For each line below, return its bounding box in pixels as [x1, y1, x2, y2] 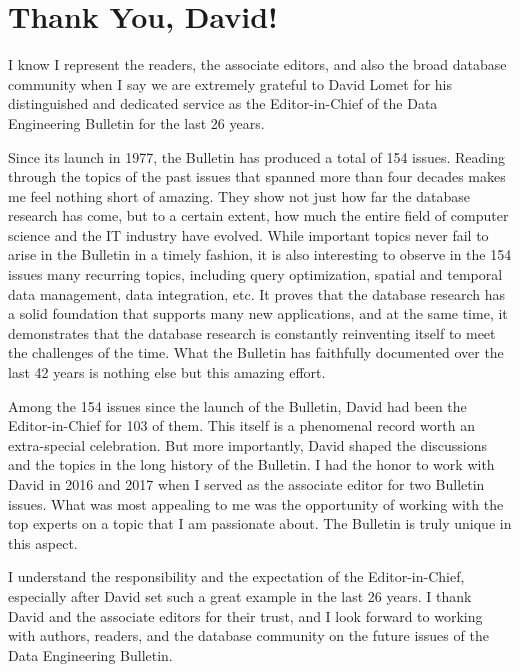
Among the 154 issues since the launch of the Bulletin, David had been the [8, 395, 467, 416]
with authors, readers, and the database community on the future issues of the [8, 625, 489, 646]
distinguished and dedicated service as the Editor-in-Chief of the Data [8, 93, 438, 114]
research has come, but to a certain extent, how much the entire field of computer [8, 205, 509, 226]
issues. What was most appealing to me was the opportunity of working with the [8, 493, 504, 514]
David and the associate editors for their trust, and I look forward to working [8, 605, 483, 626]
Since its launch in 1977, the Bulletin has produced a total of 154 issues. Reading [8, 146, 506, 167]
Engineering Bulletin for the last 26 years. [8, 112, 265, 133]
